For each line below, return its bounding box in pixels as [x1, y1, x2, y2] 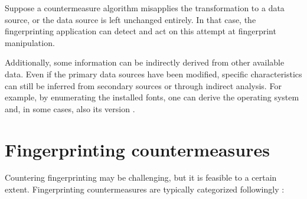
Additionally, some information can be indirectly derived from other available [5, 56, 285, 68]
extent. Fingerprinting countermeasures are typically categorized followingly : [5, 183, 285, 195]
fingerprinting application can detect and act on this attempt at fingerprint [5, 25, 276, 37]
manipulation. [5, 36, 55, 48]
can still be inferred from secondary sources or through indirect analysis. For [5, 79, 282, 92]
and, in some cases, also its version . [5, 102, 135, 115]
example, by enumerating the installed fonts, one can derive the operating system [5, 91, 299, 103]
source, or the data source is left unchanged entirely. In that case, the [5, 13, 256, 25]
